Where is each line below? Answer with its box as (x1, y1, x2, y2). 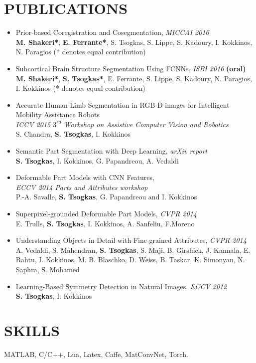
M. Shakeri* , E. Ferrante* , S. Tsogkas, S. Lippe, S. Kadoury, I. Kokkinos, (15, 36, 253, 47)
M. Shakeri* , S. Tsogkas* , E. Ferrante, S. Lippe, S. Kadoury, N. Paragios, (15, 73, 252, 83)
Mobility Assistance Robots (15, 109, 100, 120)
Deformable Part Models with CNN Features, (15, 172, 154, 182)
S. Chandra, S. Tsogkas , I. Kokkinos (15, 129, 131, 139)
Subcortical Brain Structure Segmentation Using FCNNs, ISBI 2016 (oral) (15, 63, 246, 73)
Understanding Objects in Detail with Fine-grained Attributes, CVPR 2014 (15, 235, 247, 245)
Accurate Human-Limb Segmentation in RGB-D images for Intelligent (15, 99, 230, 110)
